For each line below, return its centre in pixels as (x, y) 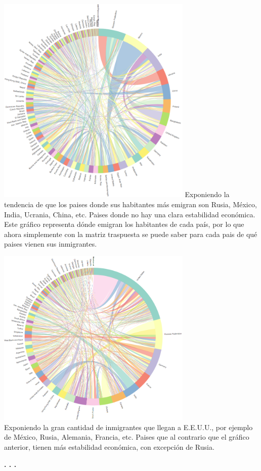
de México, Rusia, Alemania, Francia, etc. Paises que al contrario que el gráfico (127, 437)
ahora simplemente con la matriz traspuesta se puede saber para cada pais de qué (131, 234)
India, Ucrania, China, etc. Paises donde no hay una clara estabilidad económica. (130, 214)
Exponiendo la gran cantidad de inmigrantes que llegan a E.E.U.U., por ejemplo (128, 427)
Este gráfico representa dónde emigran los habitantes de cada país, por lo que (124, 224)
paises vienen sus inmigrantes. (51, 244)
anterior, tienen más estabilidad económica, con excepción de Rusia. (109, 446)
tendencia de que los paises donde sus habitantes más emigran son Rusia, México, (130, 204)
